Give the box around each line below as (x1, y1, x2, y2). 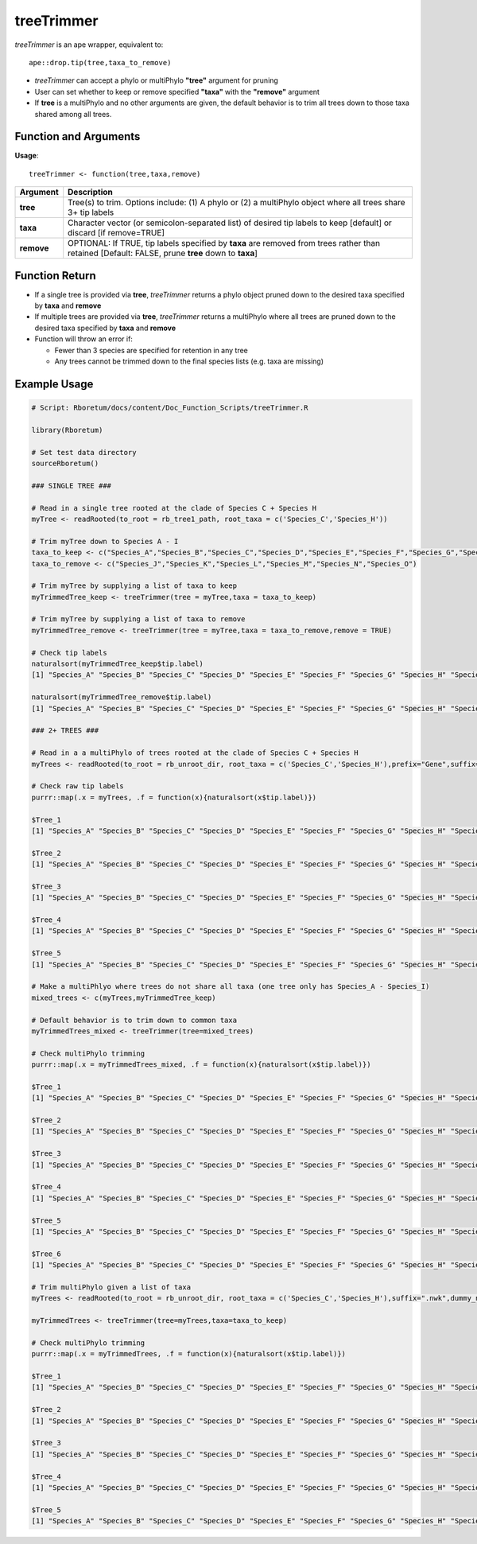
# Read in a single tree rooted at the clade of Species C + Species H (31, 504, 317, 512)
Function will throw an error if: (34, 334, 133, 344)
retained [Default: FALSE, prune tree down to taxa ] (68, 247, 258, 259)
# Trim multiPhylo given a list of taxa (31, 1282, 191, 1292)
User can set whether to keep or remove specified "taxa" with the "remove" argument (34, 87, 320, 96)
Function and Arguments (14, 130, 141, 143)
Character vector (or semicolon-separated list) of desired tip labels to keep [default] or (68, 217, 393, 228)
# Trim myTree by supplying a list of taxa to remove (31, 615, 246, 624)
